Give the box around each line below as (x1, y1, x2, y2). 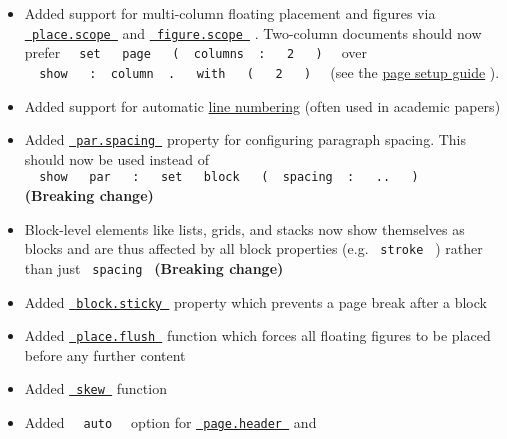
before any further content (24, 344, 186, 365)
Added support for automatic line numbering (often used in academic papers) (24, 95, 501, 116)
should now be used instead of (24, 148, 209, 169)
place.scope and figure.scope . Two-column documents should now (31, 22, 482, 43)
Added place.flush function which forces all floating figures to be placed (24, 325, 491, 346)
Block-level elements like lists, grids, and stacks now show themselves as (24, 218, 465, 239)
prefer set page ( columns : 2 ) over (24, 42, 368, 63)
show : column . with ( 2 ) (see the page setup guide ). (39, 61, 500, 82)
